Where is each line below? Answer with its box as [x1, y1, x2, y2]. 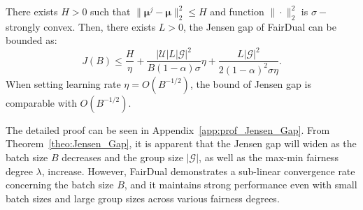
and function [210, 4, 264, 18]
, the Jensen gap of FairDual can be [183, 19, 336, 33]
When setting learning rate [6, 76, 121, 91]
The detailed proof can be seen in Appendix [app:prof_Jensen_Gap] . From [6, 122, 330, 137]
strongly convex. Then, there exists [6, 19, 156, 33]
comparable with [6, 95, 77, 110]
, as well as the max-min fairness [199, 150, 339, 165]
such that [90, 4, 131, 18]
